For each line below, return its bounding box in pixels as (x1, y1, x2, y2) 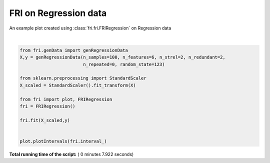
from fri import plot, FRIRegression (19, 96, 112, 102)
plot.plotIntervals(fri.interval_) (19, 138, 107, 144)
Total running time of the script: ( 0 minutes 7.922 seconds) (9, 151, 134, 157)
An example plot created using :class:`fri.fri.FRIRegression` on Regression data (9, 25, 171, 31)
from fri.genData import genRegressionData (19, 47, 128, 53)
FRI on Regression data (9, 7, 107, 18)
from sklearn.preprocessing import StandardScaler (19, 75, 147, 81)
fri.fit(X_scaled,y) (19, 117, 70, 123)
